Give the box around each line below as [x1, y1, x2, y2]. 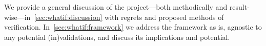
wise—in [4, 11, 31, 22]
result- [229, 2, 250, 12]
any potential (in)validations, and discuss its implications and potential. [4, 31, 230, 42]
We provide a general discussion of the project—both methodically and [4, 2, 228, 12]
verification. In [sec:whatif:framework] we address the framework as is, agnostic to [4, 21, 262, 32]
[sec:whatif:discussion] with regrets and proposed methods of [34, 11, 224, 22]
